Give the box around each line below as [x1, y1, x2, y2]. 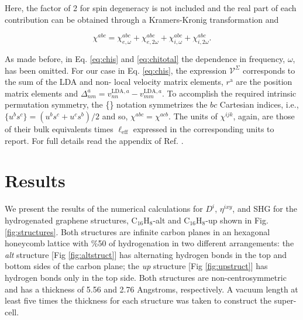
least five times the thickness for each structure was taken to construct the [5, 294, 272, 307]
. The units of [168, 110, 218, 122]
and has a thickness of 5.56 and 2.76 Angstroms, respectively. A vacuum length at [5, 283, 298, 295]
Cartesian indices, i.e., [219, 98, 299, 111]
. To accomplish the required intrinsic [161, 87, 297, 99]
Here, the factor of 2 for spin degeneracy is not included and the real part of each [5, 2, 297, 13]
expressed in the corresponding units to [133, 123, 274, 135]
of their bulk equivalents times [5, 123, 113, 135]
